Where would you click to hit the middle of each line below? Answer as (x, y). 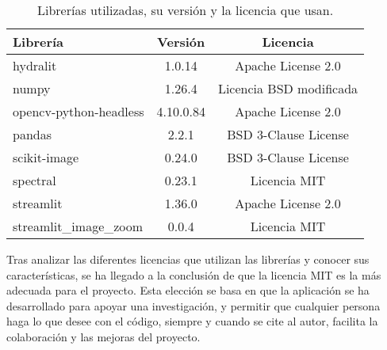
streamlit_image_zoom (78, 226)
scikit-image (46, 157)
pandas (32, 134)
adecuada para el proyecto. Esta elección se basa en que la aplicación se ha (188, 290)
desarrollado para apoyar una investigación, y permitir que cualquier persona (193, 305)
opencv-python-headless (79, 111)
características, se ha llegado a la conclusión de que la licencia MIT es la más (194, 274)
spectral (34, 180)
